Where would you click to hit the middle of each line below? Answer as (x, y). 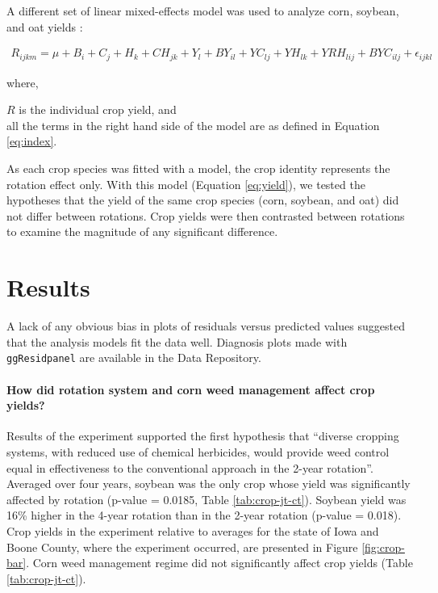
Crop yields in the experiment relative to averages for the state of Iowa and (193, 530)
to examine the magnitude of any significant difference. (142, 231)
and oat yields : (45, 26)
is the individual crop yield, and (98, 109)
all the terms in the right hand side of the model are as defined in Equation (193, 125)
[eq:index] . (32, 141)
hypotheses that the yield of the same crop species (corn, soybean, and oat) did (203, 200)
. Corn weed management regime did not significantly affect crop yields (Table (219, 563)
